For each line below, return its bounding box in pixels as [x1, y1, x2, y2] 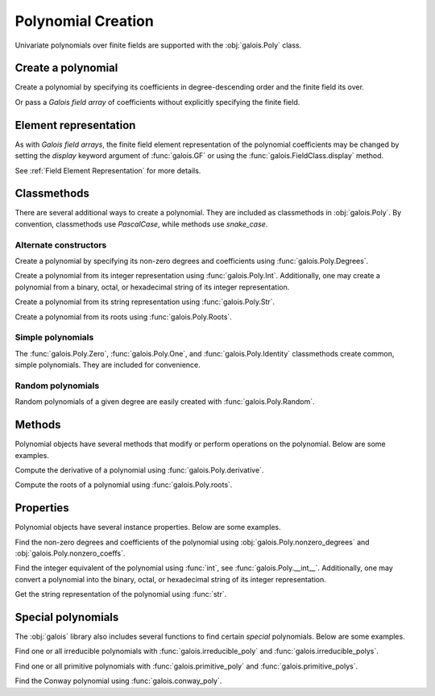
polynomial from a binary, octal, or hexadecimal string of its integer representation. [14, 282, 290, 292]
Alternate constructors [14, 239, 107, 250]
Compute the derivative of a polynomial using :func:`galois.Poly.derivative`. [14, 465, 264, 475]
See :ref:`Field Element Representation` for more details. [14, 165, 201, 175]
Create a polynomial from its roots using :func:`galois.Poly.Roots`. [14, 311, 233, 322]
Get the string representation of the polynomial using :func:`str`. [14, 590, 227, 599]
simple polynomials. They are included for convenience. [14, 360, 201, 370]
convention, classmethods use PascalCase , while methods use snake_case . [14, 219, 268, 229]
